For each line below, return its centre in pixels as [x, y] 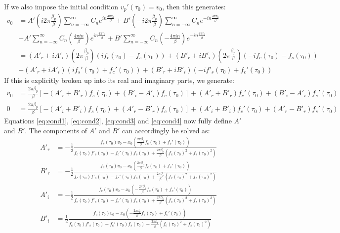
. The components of [56, 130]
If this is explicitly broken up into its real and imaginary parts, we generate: [119, 80]
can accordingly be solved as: [166, 130]
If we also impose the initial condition [61, 6]
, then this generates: [194, 6]
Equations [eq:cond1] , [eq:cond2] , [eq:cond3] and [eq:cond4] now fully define [118, 121]
